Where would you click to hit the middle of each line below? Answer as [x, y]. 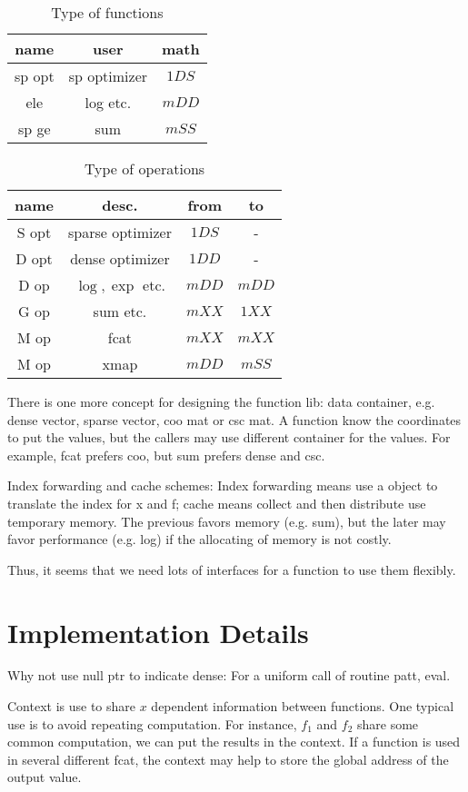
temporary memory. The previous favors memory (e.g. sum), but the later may [227, 521]
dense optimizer [120, 258]
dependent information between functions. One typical [303, 706]
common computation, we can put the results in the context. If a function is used [234, 742]
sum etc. [120, 311]
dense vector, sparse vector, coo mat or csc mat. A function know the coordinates [234, 419]
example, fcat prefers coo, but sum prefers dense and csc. [166, 455]
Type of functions [107, 12]
